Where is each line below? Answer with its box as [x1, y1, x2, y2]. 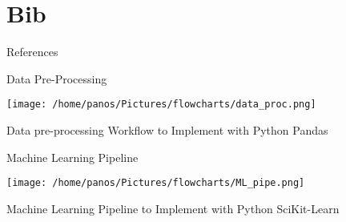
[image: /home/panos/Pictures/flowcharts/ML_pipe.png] [6, 177, 305, 189]
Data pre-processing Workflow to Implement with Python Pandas [6, 121, 328, 138]
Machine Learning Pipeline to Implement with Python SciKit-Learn [6, 200, 340, 216]
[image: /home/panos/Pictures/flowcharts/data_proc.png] [6, 99, 316, 111]
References [6, 43, 58, 60]
